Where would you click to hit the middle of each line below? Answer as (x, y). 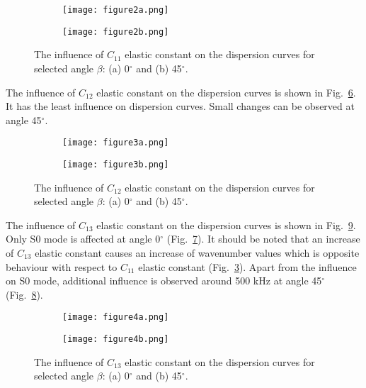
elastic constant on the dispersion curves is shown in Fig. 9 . (226, 225)
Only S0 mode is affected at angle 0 (83, 239)
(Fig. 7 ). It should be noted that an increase (263, 239)
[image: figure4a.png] (116, 317)
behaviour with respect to (62, 266)
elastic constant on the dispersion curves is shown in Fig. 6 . (226, 92)
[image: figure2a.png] (116, 10)
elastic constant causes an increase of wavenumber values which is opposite (197, 252)
